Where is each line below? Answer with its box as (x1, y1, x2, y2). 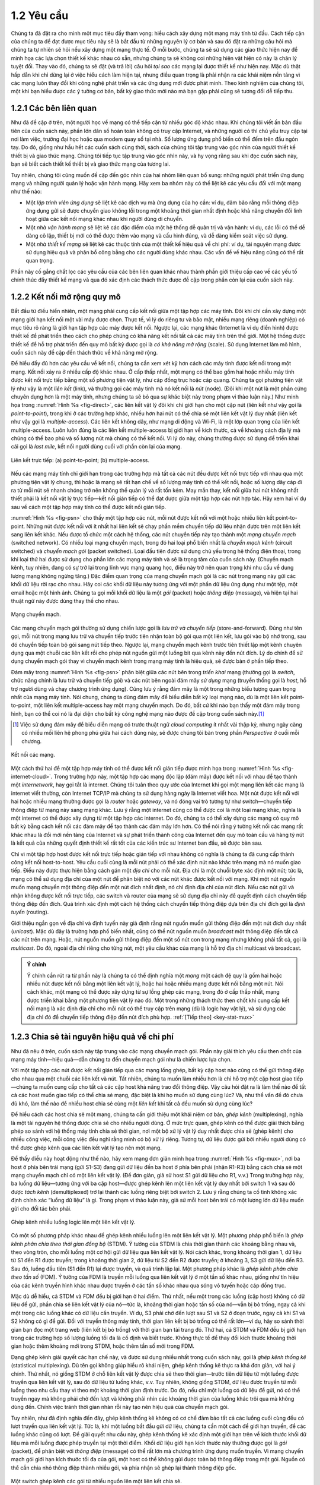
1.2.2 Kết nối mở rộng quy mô (11, 292, 121, 302)
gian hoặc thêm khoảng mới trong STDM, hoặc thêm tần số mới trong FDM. (11, 1342, 195, 1350)
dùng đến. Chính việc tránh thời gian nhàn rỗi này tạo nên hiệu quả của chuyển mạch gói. (11, 1404, 229, 1411)
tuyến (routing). (11, 909, 49, 916)
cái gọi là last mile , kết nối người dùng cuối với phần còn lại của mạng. (11, 443, 182, 450)
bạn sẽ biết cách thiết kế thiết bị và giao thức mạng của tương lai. (11, 160, 171, 168)
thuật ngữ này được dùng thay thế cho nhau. (11, 598, 120, 605)
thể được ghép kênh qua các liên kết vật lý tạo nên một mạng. (11, 1144, 162, 1151)
